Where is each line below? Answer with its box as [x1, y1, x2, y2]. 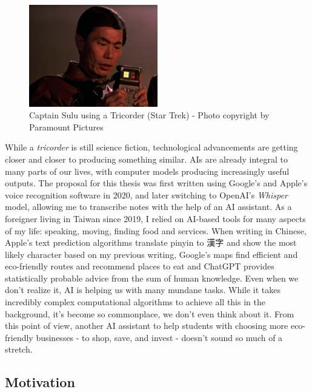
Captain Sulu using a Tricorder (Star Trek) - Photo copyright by [29, 109, 270, 121]
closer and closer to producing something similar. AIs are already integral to [5, 152, 288, 165]
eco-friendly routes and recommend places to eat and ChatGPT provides [5, 260, 274, 272]
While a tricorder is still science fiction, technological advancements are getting [5, 141, 298, 154]
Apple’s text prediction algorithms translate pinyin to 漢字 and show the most [5, 236, 297, 249]
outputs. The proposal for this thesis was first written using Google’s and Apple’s [5, 177, 308, 189]
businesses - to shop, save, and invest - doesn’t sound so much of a [36, 331, 283, 343]
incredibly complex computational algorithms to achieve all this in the [5, 296, 265, 308]
